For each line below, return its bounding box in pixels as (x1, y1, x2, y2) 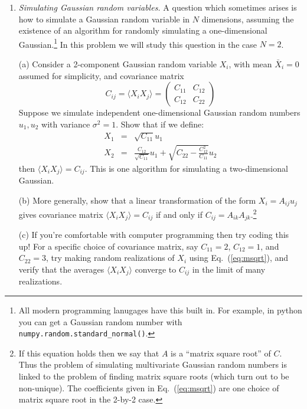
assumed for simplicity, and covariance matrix (18, 69, 184, 81)
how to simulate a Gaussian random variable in (18, 12, 190, 25)
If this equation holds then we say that (18, 346, 159, 359)
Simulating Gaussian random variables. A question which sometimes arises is (18, 1, 297, 13)
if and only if (155, 208, 203, 220)
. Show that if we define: (116, 117, 204, 130)
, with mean (228, 58, 272, 70)
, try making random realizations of (46, 251, 175, 264)
